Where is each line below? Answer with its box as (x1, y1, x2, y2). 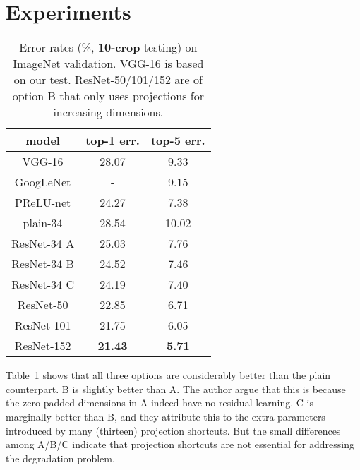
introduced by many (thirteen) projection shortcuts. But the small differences (6, 423, 341, 438)
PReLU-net (14, 194, 71, 211)
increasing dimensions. (53, 104, 164, 121)
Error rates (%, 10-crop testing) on (19, 39, 198, 56)
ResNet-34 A (11, 235, 75, 252)
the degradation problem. (6, 450, 115, 465)
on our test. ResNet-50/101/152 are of (13, 71, 203, 88)
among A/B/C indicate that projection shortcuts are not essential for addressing (6, 437, 354, 452)
